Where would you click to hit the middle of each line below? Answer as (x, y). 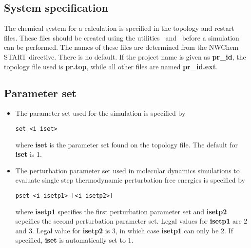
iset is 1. (29, 154)
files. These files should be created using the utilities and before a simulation (122, 37)
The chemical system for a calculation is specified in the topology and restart (119, 28)
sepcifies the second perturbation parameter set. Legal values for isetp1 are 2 (131, 221)
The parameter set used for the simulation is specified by (100, 113)
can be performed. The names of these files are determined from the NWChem (121, 47)
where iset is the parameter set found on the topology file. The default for (126, 144)
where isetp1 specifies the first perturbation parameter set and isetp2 (121, 211)
